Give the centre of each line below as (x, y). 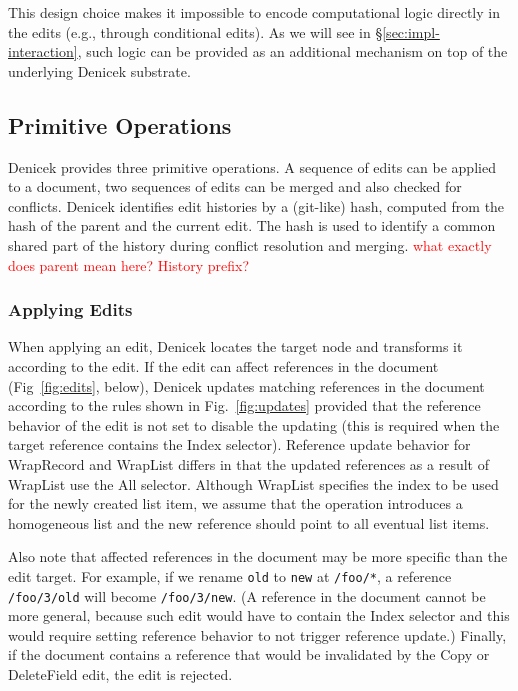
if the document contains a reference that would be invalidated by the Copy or (249, 654)
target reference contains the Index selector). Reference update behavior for (239, 444)
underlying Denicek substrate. (99, 70)
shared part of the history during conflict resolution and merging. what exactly (250, 244)
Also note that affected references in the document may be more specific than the (258, 556)
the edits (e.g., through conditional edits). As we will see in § (195, 31)
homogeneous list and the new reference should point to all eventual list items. (249, 522)
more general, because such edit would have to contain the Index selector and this (259, 615)
